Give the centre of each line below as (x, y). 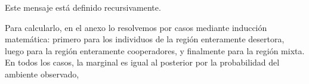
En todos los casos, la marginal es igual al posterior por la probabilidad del (142, 62)
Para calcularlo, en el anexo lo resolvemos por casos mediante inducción (136, 27)
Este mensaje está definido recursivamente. (83, 7)
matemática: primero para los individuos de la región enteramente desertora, (145, 39)
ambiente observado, (42, 74)
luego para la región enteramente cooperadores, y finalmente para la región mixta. (155, 50)
